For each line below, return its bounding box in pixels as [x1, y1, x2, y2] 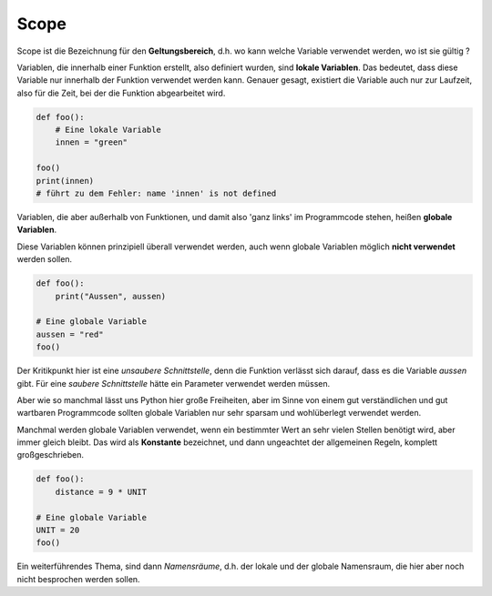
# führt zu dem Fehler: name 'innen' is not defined [36, 188, 277, 199]
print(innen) [36, 176, 95, 186]
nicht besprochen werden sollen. [16, 573, 140, 584]
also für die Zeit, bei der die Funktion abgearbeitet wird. [16, 87, 226, 98]
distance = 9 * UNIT [55, 487, 148, 497]
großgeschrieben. [16, 450, 85, 460]
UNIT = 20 [36, 525, 80, 536]
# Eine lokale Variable [55, 125, 161, 136]
